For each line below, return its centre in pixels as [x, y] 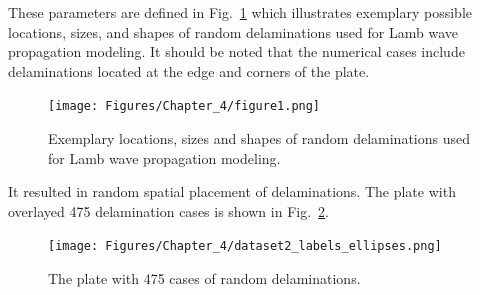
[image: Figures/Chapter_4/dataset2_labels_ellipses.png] [245, 246]
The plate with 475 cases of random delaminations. [204, 278]
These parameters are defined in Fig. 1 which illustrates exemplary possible [240, 12]
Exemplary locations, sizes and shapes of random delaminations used [259, 138]
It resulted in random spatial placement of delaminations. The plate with [232, 191]
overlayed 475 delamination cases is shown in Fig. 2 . [168, 210]
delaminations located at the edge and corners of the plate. [189, 70]
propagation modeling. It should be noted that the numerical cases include [236, 51]
